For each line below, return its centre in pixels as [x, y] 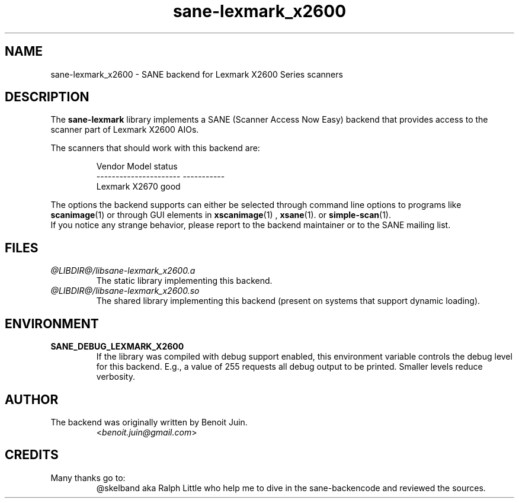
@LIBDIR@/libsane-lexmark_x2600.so [125, 291]
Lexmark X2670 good [138, 187]
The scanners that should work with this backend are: [155, 148]
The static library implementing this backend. [184, 281]
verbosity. [116, 377]
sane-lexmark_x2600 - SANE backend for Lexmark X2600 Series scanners [197, 74]
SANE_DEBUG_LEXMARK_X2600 [117, 347]
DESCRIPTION [47, 97]
